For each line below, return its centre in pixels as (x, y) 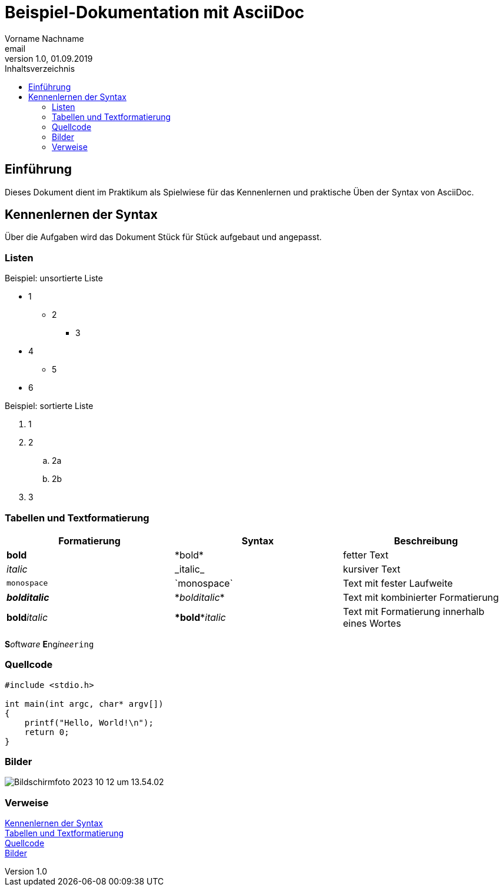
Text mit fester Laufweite (398, 583)
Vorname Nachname (44, 38)
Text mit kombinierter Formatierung (421, 597)
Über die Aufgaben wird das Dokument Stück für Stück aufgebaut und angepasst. (163, 237)
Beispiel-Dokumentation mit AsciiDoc (155, 12)
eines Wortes (372, 623)
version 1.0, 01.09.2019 (49, 58)
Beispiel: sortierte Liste (49, 406)
